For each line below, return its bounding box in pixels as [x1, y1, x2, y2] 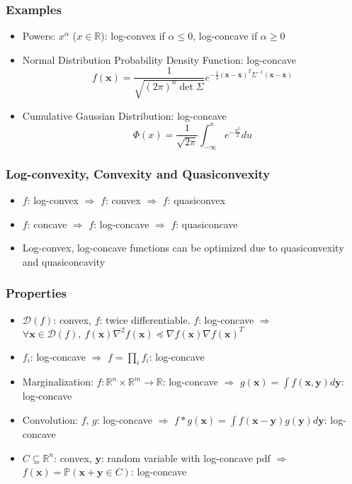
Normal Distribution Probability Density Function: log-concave [22, 52, 296, 67]
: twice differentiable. [99, 312, 191, 327]
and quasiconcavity [22, 254, 106, 269]
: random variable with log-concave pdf [101, 450, 271, 465]
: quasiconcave [176, 216, 238, 231]
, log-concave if [193, 28, 258, 43]
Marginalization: [22, 374, 93, 389]
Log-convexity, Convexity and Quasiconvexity [6, 164, 271, 182]
